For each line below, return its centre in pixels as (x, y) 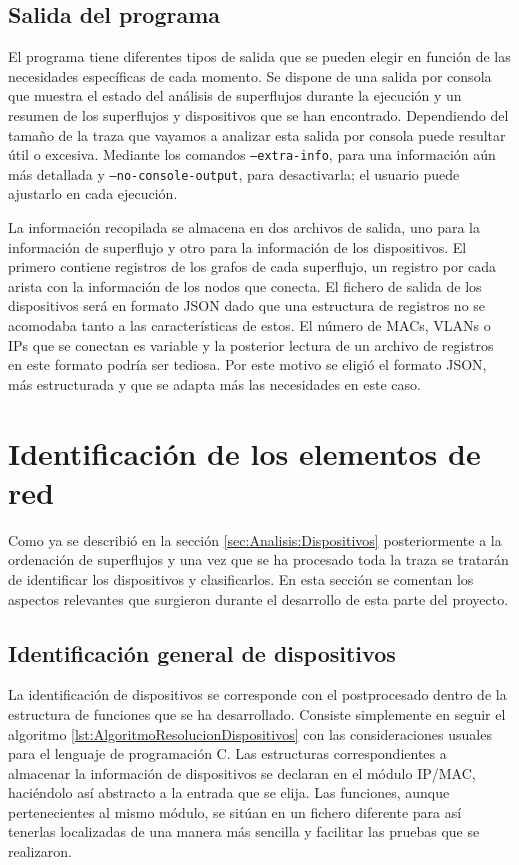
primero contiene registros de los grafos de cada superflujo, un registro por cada (252, 266)
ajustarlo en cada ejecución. (93, 193)
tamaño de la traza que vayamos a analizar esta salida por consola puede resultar (257, 134)
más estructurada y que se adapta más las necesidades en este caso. (214, 383)
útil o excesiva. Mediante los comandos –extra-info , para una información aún (252, 154)
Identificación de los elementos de (244, 452)
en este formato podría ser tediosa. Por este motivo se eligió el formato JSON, (247, 364)
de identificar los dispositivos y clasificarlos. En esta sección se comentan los (241, 578)
